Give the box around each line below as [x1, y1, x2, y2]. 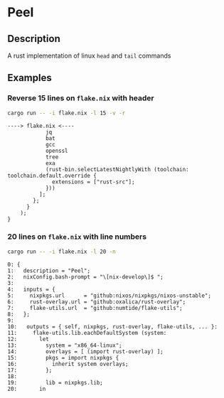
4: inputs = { [7, 286, 55, 293]
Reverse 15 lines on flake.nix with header [7, 93, 154, 103]
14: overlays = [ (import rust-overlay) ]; [7, 348, 164, 355]
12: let [7, 335, 50, 343]
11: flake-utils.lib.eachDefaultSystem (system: [7, 329, 167, 336]
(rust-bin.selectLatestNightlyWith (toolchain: [45, 166, 190, 173]
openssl [45, 147, 69, 154]
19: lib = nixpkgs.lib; [7, 379, 103, 386]
